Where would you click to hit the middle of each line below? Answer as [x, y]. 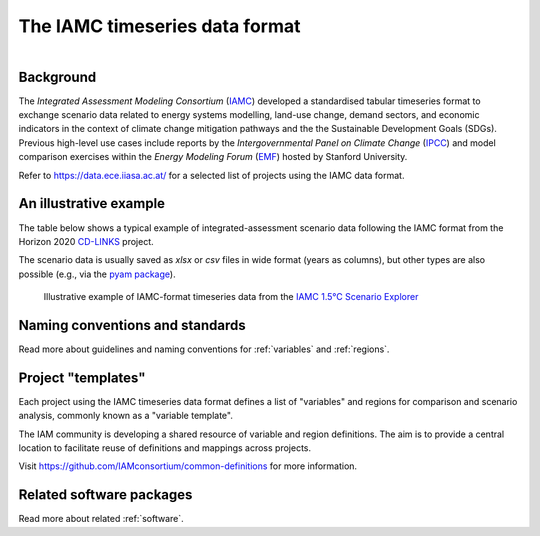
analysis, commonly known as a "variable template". [126, 416]
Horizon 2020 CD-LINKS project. [86, 241]
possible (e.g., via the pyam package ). [97, 274]
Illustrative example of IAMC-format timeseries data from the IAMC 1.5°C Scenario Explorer [231, 297]
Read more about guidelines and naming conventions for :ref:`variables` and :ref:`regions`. [204, 349]
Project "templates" [82, 377]
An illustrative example [91, 203]
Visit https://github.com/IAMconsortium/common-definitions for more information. [188, 466]
